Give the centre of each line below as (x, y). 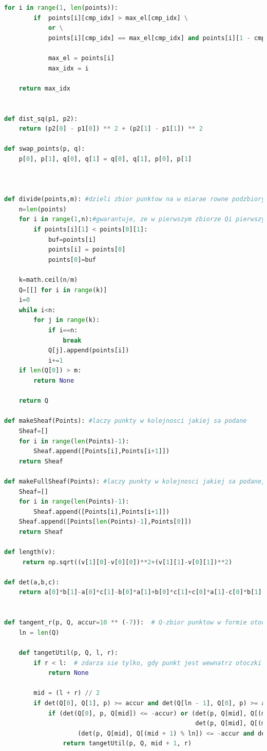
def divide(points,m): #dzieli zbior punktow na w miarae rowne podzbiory (135, 199)
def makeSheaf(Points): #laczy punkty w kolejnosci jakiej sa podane (126, 421)
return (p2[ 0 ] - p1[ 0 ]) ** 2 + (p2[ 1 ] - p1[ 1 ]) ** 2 (111, 129)
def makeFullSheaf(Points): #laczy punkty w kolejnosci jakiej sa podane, (135, 481)
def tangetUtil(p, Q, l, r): (68, 653)
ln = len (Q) (39, 632)
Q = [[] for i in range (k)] (63, 290)
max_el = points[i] (81, 58)
